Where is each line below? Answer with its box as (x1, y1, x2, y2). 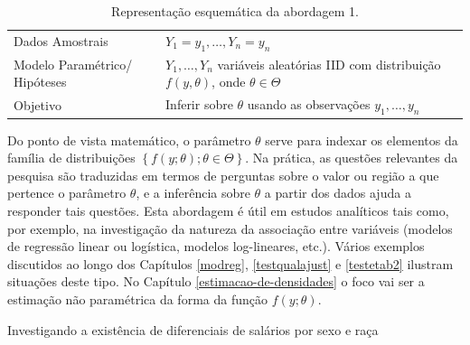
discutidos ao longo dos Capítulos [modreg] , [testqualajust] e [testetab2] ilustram (7, 254, 454, 273)
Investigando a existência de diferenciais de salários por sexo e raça (7, 320, 379, 339)
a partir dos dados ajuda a (264, 183, 411, 202)
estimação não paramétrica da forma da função (7, 289, 268, 308)
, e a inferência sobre (136, 183, 250, 202)
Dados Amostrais (14, 32, 108, 51)
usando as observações (247, 95, 371, 114)
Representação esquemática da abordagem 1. (111, 2, 359, 20)
